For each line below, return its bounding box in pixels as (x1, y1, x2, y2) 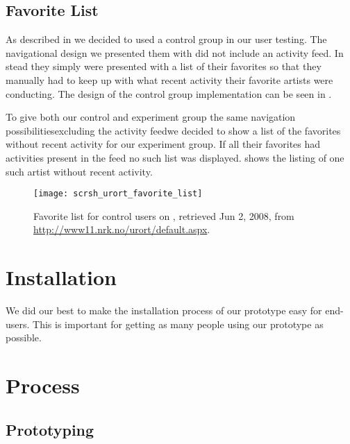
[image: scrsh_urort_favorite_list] (33, 189, 203, 199)
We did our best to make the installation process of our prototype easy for (6, 303, 322, 318)
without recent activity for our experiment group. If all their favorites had (6, 137, 321, 151)
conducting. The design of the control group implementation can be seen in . (6, 86, 332, 101)
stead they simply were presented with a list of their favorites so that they (6, 59, 322, 74)
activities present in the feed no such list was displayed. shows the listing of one (6, 150, 344, 164)
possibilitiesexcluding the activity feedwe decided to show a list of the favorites (6, 123, 341, 137)
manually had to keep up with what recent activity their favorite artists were (6, 72, 333, 87)
